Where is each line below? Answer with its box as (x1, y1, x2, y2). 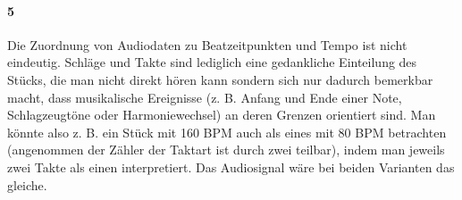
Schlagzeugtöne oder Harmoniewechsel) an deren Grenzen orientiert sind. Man (7, 105, 436, 124)
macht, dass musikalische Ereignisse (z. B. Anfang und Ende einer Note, (7, 87, 402, 106)
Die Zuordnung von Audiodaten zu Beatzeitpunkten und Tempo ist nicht (7, 35, 407, 54)
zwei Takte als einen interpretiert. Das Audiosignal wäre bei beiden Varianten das (7, 157, 455, 176)
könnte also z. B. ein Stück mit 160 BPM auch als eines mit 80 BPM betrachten (7, 122, 447, 141)
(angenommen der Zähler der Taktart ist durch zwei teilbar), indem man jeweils (7, 140, 445, 159)
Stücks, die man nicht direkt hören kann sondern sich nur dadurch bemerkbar (7, 70, 433, 88)
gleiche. (7, 175, 47, 194)
